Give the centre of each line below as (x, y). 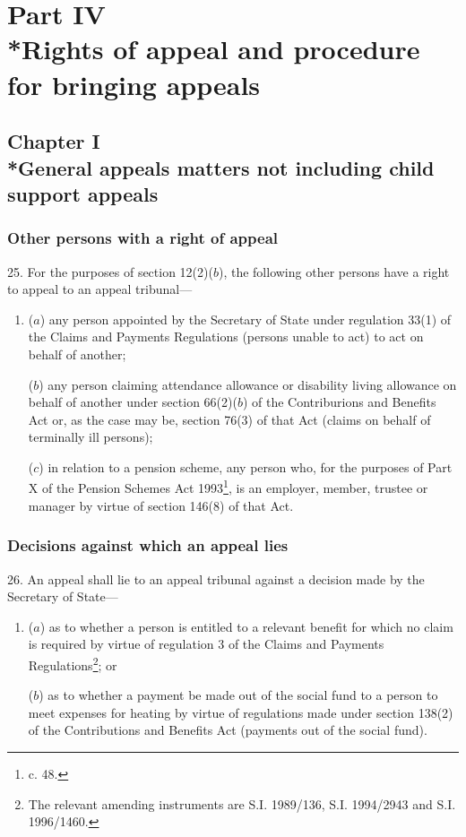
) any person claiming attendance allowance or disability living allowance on (248, 384)
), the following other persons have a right (334, 271)
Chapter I (54, 141)
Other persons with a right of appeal (142, 238)
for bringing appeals (134, 84)
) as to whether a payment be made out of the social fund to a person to (238, 695)
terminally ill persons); (91, 437)
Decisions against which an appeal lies (148, 545)
